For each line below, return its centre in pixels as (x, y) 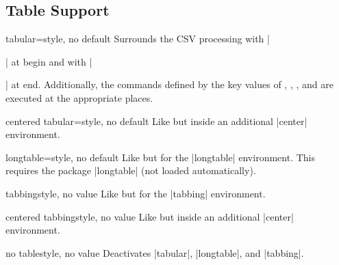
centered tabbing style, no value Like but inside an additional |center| (150, 216)
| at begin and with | (49, 61)
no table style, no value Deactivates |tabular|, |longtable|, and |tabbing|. (155, 252)
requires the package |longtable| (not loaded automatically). (131, 170)
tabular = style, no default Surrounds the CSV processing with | (138, 39)
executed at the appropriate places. (79, 97)
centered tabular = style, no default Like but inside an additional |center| (156, 121)
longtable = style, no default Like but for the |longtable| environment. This (160, 157)
